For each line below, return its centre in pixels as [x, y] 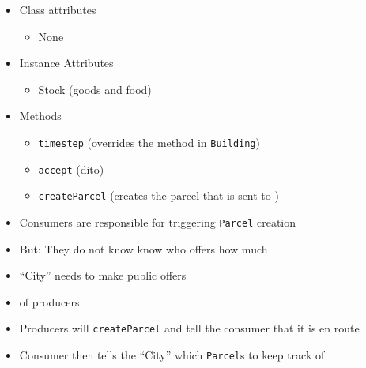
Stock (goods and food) [95, 89]
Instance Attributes [66, 63]
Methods [40, 116]
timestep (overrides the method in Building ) [149, 142]
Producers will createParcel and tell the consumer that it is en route [189, 328]
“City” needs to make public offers [103, 275]
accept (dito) [71, 169]
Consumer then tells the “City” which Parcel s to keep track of [172, 355]
